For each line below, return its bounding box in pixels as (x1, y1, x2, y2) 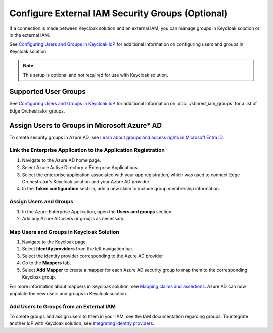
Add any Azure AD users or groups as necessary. (22, 215, 125, 221)
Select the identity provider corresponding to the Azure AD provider (22, 253, 163, 259)
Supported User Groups (9, 87, 86, 96)
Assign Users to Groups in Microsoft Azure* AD (9, 121, 162, 130)
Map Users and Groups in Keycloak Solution (9, 228, 120, 235)
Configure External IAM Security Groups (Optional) (9, 8, 228, 19)
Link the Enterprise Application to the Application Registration (9, 147, 165, 154)
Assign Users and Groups (9, 198, 73, 205)
